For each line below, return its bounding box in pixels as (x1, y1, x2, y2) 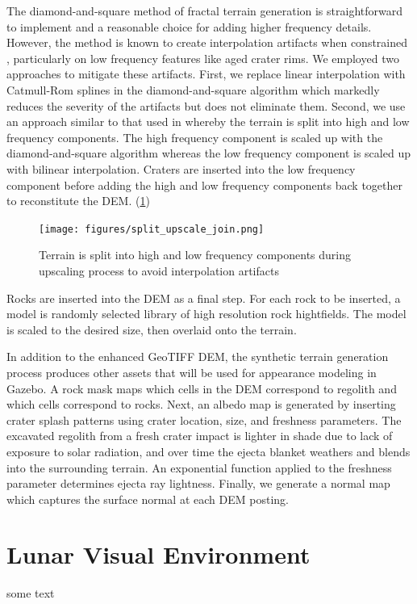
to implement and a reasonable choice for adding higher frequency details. (6, 18, 372, 35)
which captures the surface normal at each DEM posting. (6, 490, 289, 507)
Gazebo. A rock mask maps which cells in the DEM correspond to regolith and (6, 380, 397, 396)
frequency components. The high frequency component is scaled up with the (6, 128, 383, 145)
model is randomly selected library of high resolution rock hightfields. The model (6, 305, 407, 322)
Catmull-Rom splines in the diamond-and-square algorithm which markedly (6, 81, 380, 98)
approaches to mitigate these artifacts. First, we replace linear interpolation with (6, 65, 406, 82)
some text (6, 585, 55, 602)
